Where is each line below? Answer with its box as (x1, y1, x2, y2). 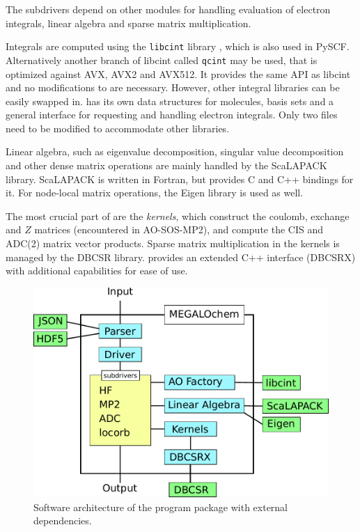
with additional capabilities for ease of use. (6, 263, 188, 278)
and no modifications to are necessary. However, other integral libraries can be (6, 80, 340, 95)
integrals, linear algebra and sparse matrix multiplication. (6, 15, 251, 30)
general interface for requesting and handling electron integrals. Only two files (6, 107, 338, 122)
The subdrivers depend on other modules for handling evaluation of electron (6, 2, 331, 16)
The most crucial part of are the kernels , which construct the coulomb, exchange (6, 208, 350, 223)
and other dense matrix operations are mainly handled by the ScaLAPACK (6, 158, 327, 173)
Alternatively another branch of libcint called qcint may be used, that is (6, 52, 318, 67)
